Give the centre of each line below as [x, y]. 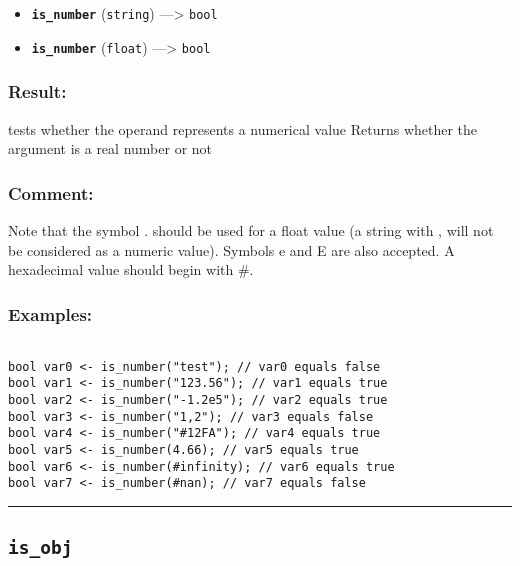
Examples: [50, 313]
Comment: [51, 192]
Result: [37, 91]
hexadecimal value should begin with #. [131, 269]
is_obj [40, 548]
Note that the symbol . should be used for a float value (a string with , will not [251, 229]
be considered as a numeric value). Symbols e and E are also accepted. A [231, 249]
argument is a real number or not [110, 148]
